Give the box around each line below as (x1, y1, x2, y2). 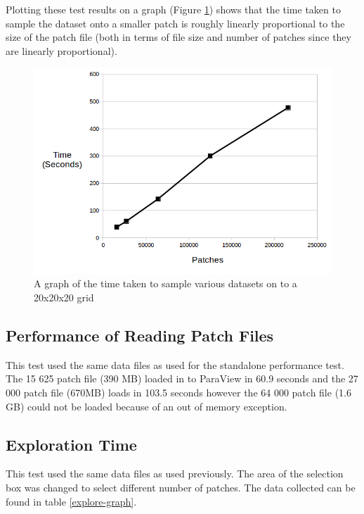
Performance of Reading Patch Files (6, 324, 274, 346)
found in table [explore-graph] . (6, 494, 137, 508)
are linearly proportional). (6, 43, 117, 58)
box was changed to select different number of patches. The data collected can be (6, 479, 356, 494)
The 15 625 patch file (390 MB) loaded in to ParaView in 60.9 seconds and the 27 (6, 371, 358, 386)
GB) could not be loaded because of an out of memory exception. (6, 399, 287, 413)
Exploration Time (6, 433, 137, 455)
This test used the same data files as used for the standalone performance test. (6, 357, 344, 372)
